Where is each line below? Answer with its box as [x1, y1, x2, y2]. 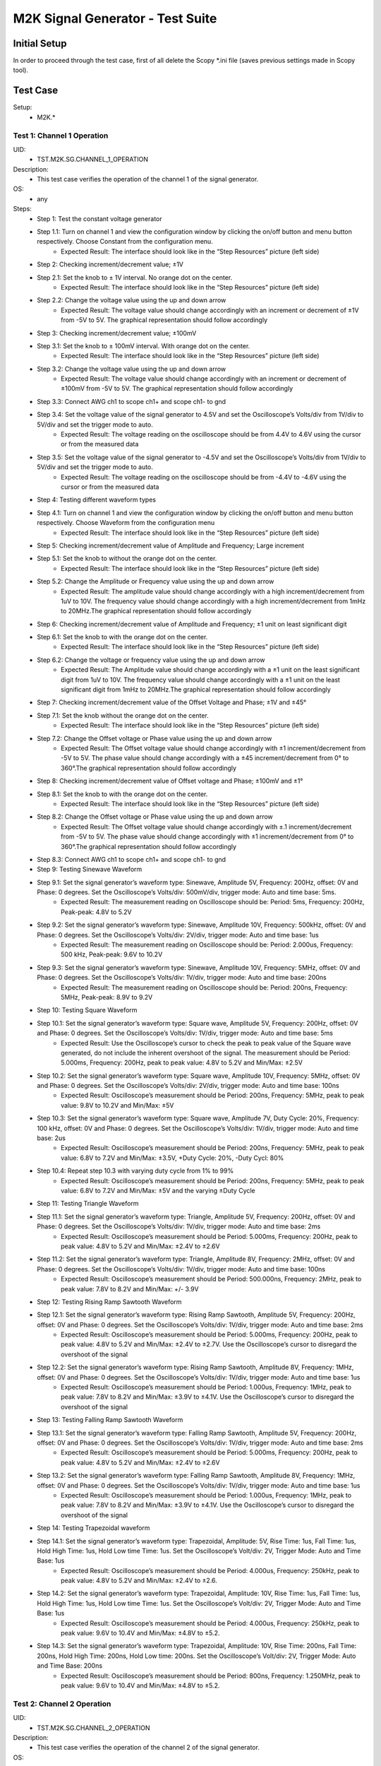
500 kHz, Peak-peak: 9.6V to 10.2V [61, 950, 163, 959]
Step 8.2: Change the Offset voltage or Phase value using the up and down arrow [37, 812, 273, 821]
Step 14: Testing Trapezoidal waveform [37, 1524, 150, 1532]
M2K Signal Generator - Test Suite [13, 11, 217, 26]
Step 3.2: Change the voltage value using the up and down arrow [37, 365, 226, 373]
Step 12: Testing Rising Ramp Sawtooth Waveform [37, 1297, 182, 1306]
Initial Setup [13, 37, 67, 49]
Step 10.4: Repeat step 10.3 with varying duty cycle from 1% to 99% [37, 1166, 234, 1175]
